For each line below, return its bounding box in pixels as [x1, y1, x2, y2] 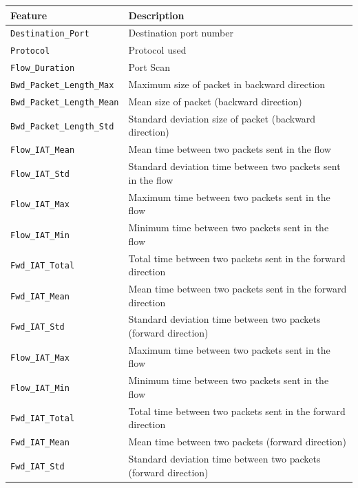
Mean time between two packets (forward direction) [128, 434, 346, 449]
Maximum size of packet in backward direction [128, 77, 326, 92]
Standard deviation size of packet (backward [128, 111, 316, 125]
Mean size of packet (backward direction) [128, 94, 302, 108]
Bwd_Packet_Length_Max [10, 81, 114, 91]
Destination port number [128, 25, 233, 40]
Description [128, 8, 185, 22]
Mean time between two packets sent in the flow [128, 142, 331, 156]
